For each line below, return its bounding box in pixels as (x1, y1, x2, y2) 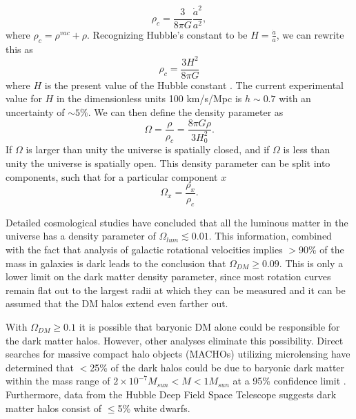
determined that (6, 360, 74, 374)
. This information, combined (208, 228, 332, 243)
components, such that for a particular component (6, 169, 218, 184)
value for (6, 91, 42, 106)
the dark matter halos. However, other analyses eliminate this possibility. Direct (6, 333, 344, 347)
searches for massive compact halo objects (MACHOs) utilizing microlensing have (6, 347, 350, 361)
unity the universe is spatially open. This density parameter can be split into (6, 155, 330, 170)
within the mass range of (6, 373, 110, 388)
